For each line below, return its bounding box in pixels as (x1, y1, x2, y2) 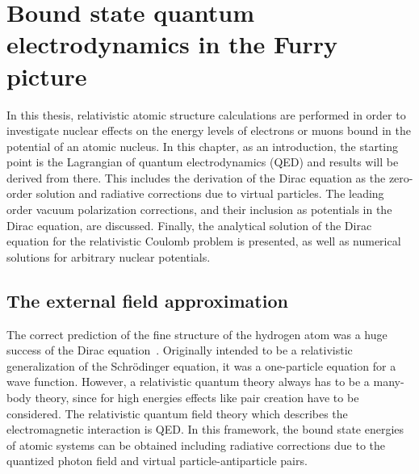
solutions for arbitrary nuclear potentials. (6, 248, 211, 265)
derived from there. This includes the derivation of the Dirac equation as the (6, 169, 386, 186)
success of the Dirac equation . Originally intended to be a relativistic (6, 342, 353, 359)
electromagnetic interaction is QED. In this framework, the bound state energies (6, 421, 404, 438)
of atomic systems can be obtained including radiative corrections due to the (6, 436, 386, 453)
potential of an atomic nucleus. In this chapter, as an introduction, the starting (6, 137, 399, 154)
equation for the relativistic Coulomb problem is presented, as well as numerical (6, 233, 401, 250)
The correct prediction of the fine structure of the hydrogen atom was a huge (6, 325, 388, 342)
